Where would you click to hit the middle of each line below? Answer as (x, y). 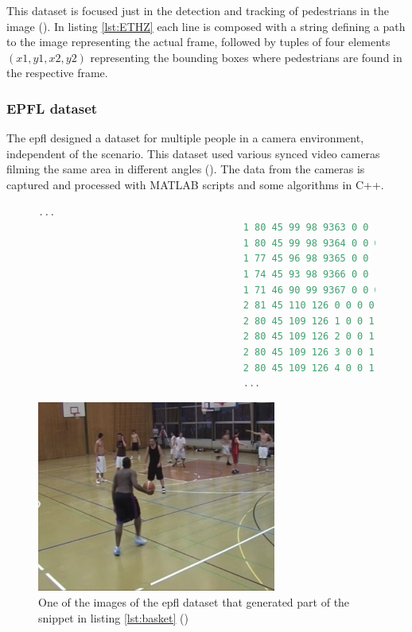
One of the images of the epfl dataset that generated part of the (194, 601)
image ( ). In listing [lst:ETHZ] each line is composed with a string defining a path (206, 26)
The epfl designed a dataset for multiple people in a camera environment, (185, 138)
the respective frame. (57, 73)
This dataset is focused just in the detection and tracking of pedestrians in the (198, 10)
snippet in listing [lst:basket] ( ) (113, 617)
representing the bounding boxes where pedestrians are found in (246, 57)
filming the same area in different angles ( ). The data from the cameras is (186, 169)
